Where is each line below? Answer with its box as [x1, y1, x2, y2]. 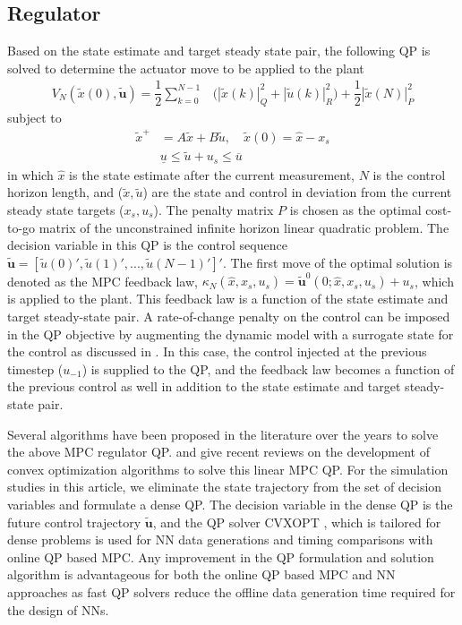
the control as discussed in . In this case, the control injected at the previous [7, 342, 427, 361]
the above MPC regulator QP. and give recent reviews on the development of [7, 442, 430, 461]
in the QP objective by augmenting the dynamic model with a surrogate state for [7, 324, 454, 343]
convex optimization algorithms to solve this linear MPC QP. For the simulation [7, 459, 449, 478]
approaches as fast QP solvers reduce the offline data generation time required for [7, 582, 456, 601]
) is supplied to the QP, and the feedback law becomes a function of [81, 359, 455, 378]
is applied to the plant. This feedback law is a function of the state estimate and [7, 289, 449, 308]
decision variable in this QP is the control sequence [7, 235, 287, 254]
